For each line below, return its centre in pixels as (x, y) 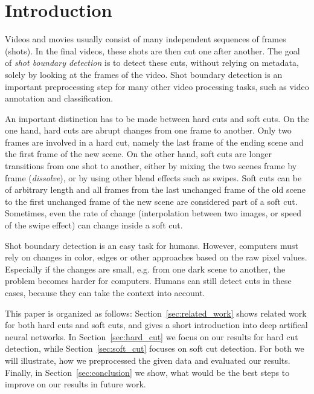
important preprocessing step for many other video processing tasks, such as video (157, 86)
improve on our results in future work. (75, 384)
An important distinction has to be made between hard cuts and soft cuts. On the (157, 118)
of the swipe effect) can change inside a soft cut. (94, 225)
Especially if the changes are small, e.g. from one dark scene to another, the (145, 269)
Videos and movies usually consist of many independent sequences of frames (146, 39)
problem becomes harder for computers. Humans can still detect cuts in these (148, 281)
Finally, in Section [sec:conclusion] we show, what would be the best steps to (147, 372)
